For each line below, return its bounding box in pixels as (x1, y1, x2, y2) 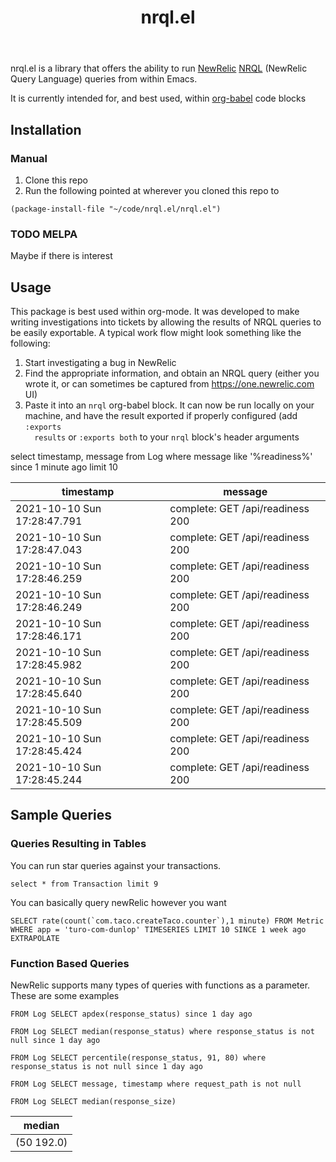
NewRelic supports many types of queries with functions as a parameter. (10, 979, 311, 991)
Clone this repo (24, 174, 88, 186)
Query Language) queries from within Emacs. (10, 73, 198, 85)
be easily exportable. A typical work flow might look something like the (10, 326, 302, 338)
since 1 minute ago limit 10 (10, 461, 118, 473)
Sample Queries (10, 807, 113, 824)
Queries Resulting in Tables (10, 837, 147, 851)
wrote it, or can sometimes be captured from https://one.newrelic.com (24, 377, 315, 390)
